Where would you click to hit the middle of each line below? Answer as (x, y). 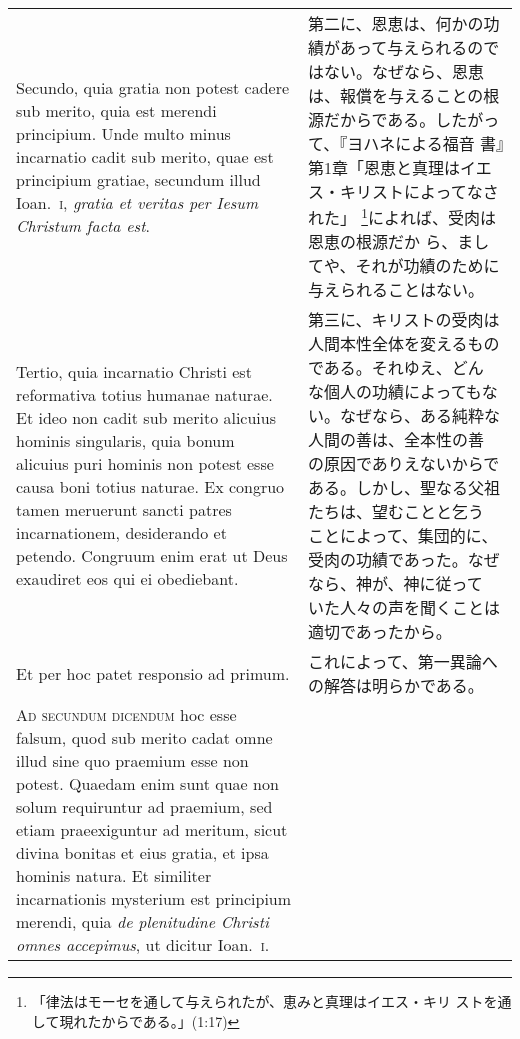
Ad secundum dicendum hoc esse (126, 715)
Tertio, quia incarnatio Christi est (134, 372)
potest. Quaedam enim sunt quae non (147, 784)
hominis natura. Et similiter (114, 876)
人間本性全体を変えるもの (403, 344)
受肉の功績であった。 (387, 560)
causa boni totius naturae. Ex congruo (150, 487)
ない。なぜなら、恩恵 (403, 71)
